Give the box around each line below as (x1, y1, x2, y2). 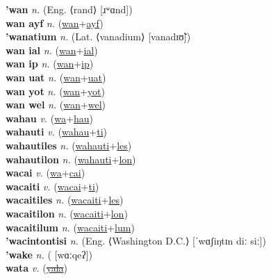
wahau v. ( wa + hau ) (6, 110, 93, 125)
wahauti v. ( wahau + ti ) (6, 124, 107, 139)
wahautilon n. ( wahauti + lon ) (6, 151, 136, 166)
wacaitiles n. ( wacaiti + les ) (6, 192, 124, 207)
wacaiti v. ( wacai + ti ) (6, 179, 99, 193)
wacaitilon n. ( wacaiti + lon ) (6, 206, 128, 220)
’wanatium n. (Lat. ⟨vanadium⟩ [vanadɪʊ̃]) (6, 29, 191, 44)
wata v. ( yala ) (6, 261, 67, 275)
